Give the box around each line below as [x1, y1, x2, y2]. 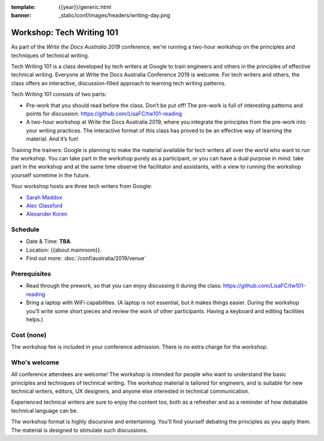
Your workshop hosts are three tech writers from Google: [11, 183, 152, 190]
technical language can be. [11, 407, 78, 414]
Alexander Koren [26, 210, 68, 217]
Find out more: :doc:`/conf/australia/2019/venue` [26, 255, 146, 262]
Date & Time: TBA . [26, 238, 72, 245]
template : [11, 4, 36, 10]
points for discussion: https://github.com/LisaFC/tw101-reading [26, 110, 182, 117]
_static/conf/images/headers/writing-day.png [58, 12, 170, 19]
